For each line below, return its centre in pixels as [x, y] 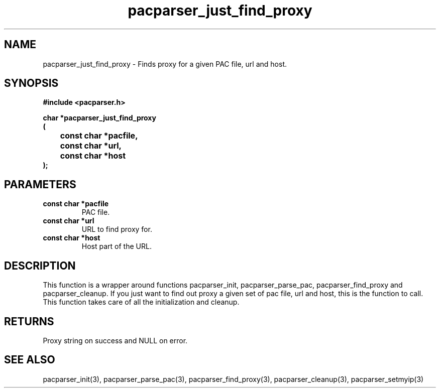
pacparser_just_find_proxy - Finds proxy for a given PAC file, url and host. [165, 64]
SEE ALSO [30, 360]
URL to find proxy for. [117, 229]
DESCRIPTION [40, 266]
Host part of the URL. [117, 246]
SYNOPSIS [31, 83]
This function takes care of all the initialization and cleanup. [141, 302]
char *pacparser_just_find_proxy [99, 118]
